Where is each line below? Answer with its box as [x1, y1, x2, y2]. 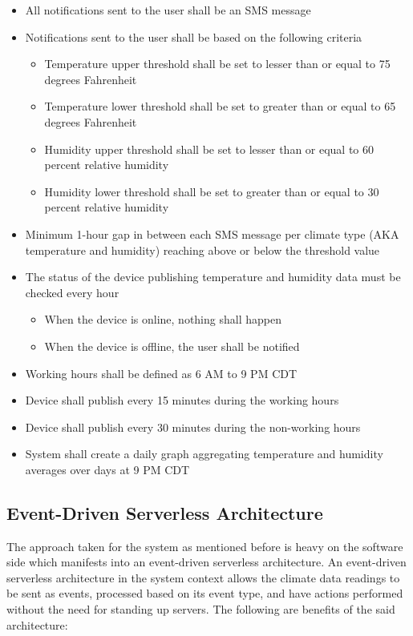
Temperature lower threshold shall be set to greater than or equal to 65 [44, 98, 396, 115]
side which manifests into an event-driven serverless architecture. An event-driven [6, 553, 407, 570]
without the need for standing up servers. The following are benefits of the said [6, 601, 395, 618]
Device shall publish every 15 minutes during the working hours [25, 392, 339, 409]
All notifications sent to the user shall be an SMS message [25, 2, 311, 18]
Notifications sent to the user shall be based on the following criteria [25, 28, 362, 45]
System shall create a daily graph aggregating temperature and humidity [25, 445, 383, 462]
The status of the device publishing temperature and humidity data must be [25, 268, 401, 285]
